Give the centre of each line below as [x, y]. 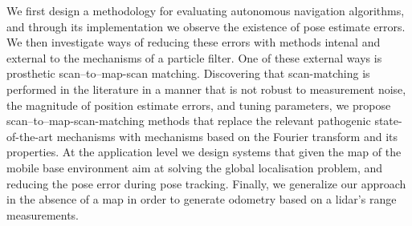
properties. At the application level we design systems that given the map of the [204, 152]
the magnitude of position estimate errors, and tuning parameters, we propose [199, 105]
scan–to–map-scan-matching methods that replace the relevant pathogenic [189, 121]
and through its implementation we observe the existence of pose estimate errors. [206, 26]
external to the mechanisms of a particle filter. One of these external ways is [194, 57]
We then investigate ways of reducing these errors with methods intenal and [194, 42]
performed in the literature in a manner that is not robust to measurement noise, [206, 89]
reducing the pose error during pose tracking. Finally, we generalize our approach [206, 183]
